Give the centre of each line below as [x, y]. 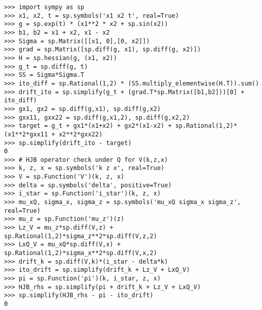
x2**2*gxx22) [81, 134]
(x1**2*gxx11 [26, 134]
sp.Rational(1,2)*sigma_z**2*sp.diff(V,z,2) [81, 236]
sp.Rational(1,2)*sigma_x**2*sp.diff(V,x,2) [81, 253]
